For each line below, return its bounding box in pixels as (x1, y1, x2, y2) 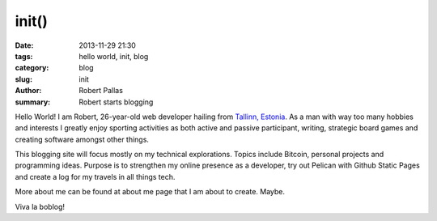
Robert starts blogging (78, 97, 154, 107)
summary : (15, 97, 51, 107)
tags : (15, 51, 33, 61)
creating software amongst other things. (15, 134, 150, 144)
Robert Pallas (78, 86, 123, 96)
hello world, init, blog (78, 51, 149, 61)
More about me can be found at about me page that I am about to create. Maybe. (15, 187, 286, 197)
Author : (15, 86, 42, 96)
